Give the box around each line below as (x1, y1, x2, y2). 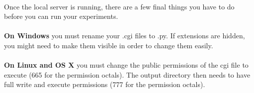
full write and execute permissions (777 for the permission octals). (4, 79, 205, 90)
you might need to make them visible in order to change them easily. (4, 40, 213, 50)
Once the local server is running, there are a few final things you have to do (4, 1, 235, 11)
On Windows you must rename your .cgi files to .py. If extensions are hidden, (4, 30, 245, 41)
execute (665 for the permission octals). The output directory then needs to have (4, 69, 251, 80)
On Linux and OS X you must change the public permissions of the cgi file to (4, 60, 249, 70)
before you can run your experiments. (4, 11, 118, 21)
